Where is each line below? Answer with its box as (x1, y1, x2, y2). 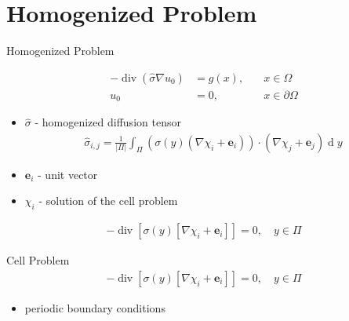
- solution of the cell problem (38, 192, 178, 209)
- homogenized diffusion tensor (35, 114, 181, 130)
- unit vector (38, 166, 98, 182)
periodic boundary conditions (24, 299, 165, 316)
